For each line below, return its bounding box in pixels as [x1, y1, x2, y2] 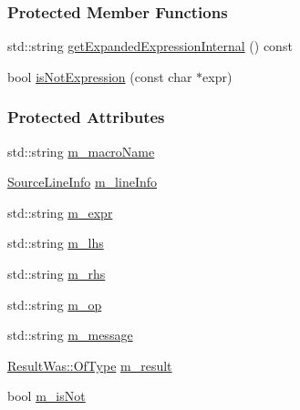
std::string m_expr [7, 202, 113, 221]
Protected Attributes [7, 106, 165, 128]
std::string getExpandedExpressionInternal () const [7, 36, 293, 56]
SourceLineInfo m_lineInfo [7, 172, 158, 191]
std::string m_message [7, 325, 133, 344]
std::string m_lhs [7, 233, 104, 252]
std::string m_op [7, 294, 102, 313]
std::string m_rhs [7, 264, 106, 282]
